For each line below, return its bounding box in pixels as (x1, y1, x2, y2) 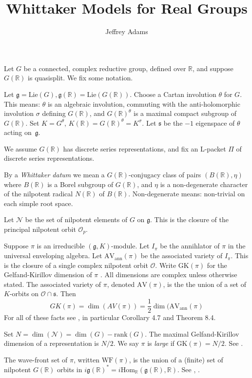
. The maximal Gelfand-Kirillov (145, 328, 239, 339)
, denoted (107, 279, 135, 289)
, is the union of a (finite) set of (129, 354, 223, 364)
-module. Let (111, 241, 150, 251)
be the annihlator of (160, 241, 220, 251)
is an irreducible (37, 241, 85, 251)
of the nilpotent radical (4, 189, 73, 199)
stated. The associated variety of (4, 279, 101, 289)
